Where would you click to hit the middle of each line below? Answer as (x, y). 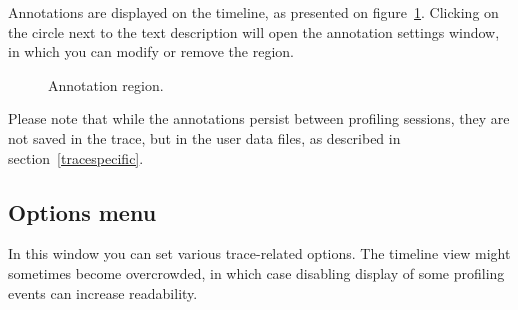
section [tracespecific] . (76, 157)
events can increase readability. (103, 292)
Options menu (82, 211)
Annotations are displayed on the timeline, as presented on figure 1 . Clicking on (253, 12)
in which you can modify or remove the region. (151, 51)
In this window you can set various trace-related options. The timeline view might (259, 253)
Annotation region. (106, 84)
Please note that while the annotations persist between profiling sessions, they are (259, 118)
